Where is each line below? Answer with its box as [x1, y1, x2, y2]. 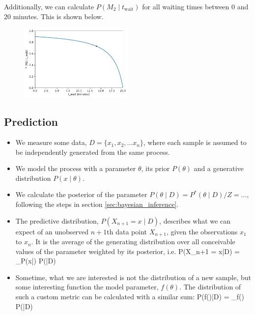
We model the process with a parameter [15, 163, 136, 173]
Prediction [4, 114, 58, 129]
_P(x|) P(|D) [15, 256, 56, 266]
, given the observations [166, 226, 238, 236]
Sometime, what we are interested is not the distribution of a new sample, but [15, 272, 251, 282]
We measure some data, [15, 137, 87, 147]
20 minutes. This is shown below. [4, 11, 104, 21]
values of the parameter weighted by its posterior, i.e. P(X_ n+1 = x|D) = [15, 246, 240, 256]
